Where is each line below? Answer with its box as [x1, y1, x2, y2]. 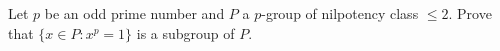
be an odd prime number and [44, 3, 225, 23]
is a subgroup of [136, 22, 235, 43]
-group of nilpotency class [261, 3, 419, 23]
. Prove [448, 3, 492, 23]
